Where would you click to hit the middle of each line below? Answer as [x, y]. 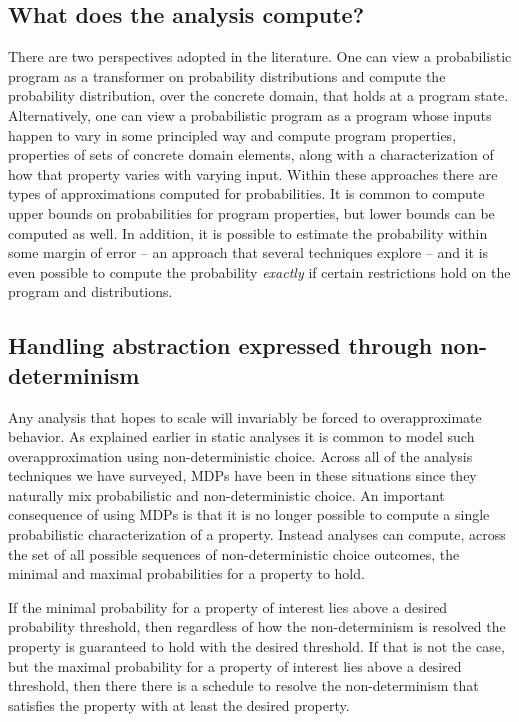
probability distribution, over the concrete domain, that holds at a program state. [258, 95]
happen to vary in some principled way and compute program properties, [232, 134]
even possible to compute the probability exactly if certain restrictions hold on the [259, 271]
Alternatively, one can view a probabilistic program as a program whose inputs [250, 114]
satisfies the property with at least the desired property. [179, 704]
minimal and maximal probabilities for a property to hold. [186, 573]
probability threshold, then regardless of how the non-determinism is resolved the [257, 626]
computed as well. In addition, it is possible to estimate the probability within [248, 232]
